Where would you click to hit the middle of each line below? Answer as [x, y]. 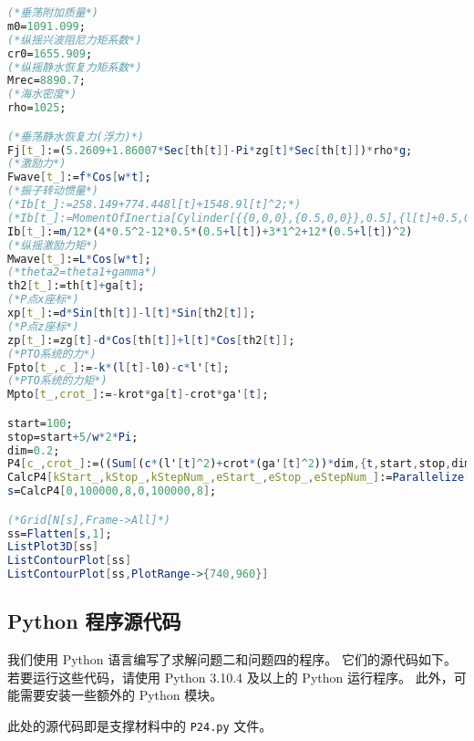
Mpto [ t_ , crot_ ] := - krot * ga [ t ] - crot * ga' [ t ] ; [138, 395]
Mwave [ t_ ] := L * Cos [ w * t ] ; [79, 259]
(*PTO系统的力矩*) [57, 381]
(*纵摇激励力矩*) [53, 245]
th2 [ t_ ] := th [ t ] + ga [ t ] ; [76, 286]
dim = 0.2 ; [34, 450]
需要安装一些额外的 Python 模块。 [121, 695]
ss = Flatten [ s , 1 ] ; [60, 533]
